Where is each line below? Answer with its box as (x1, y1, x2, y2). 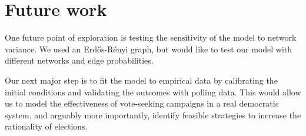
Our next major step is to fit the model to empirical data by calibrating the (5, 74, 278, 86)
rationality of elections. (5, 120, 88, 132)
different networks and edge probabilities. (5, 54, 154, 67)
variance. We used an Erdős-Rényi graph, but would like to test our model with (5, 42, 292, 55)
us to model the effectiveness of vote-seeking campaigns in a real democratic (5, 97, 279, 110)
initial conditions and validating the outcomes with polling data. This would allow (5, 85, 301, 98)
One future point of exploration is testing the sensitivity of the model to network (5, 31, 297, 44)
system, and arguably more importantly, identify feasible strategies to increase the (5, 108, 301, 121)
